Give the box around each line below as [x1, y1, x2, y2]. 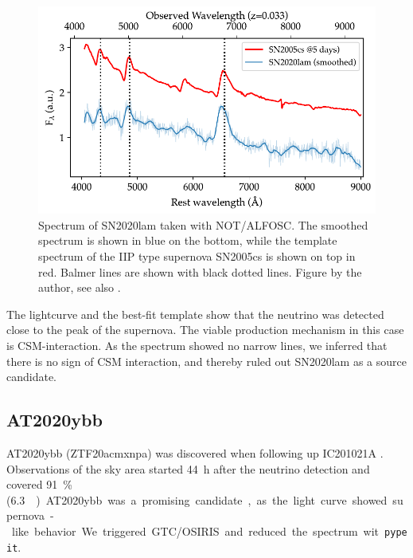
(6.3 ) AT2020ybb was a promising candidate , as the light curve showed [6, 491, 388, 508]
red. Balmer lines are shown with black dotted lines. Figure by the [38, 263, 362, 280]
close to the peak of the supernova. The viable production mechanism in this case [6, 321, 404, 338]
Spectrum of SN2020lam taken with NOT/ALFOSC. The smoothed [38, 216, 368, 233]
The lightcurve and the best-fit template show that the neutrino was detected [6, 305, 384, 322]
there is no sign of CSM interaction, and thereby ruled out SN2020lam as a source [6, 352, 407, 369]
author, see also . [38, 279, 121, 296]
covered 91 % [6, 476, 72, 493]
